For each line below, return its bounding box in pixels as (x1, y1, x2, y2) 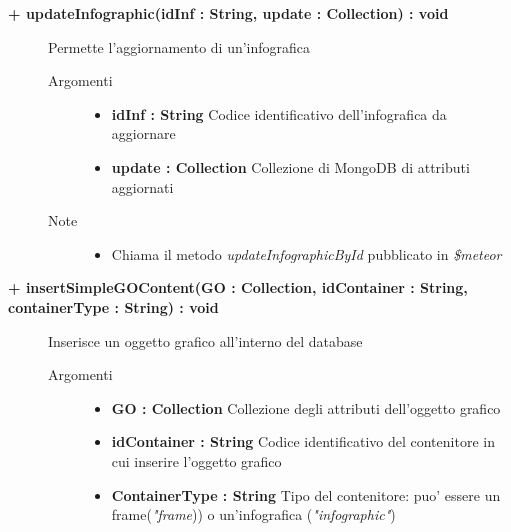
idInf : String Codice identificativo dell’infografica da (111, 103, 447, 124)
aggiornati (111, 176, 174, 197)
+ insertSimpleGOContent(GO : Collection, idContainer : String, (8, 277, 468, 298)
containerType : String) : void (8, 296, 219, 317)
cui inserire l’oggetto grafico (111, 450, 282, 471)
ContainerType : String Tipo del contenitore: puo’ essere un (111, 484, 501, 505)
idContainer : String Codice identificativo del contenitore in (111, 431, 495, 452)
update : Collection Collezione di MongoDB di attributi (111, 156, 470, 177)
